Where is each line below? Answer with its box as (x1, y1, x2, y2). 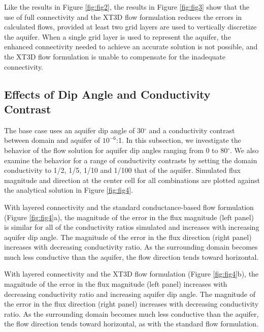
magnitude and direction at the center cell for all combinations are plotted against (4, 174, 260, 185)
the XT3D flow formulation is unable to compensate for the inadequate (4, 51, 225, 62)
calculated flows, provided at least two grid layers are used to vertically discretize (4, 21, 257, 32)
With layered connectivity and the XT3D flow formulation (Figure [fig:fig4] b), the (4, 268, 259, 279)
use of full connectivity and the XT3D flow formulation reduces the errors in (4, 11, 242, 22)
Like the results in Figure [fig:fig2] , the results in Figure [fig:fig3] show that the (4, 2, 250, 12)
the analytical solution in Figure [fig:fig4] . (4, 185, 133, 195)
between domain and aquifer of (4, 135, 101, 145)
